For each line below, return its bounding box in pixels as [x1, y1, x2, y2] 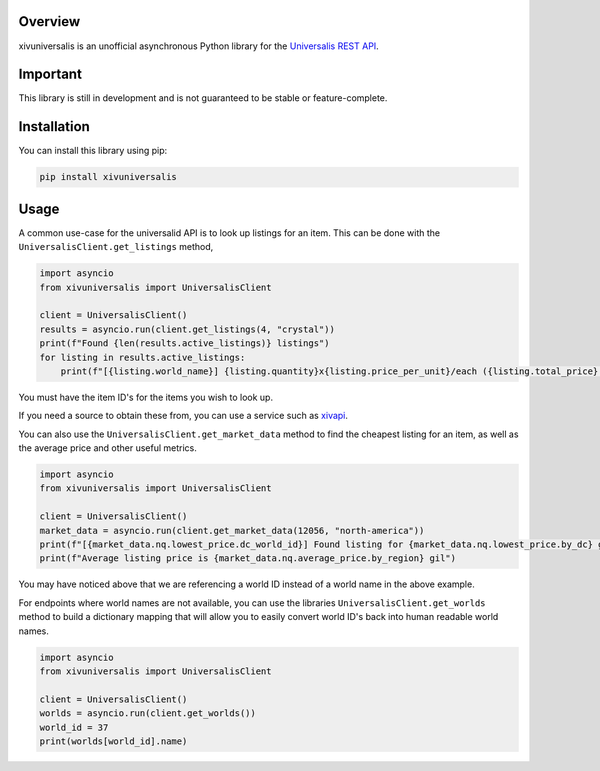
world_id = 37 [39, 721, 109, 733]
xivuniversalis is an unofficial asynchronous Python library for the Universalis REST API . [18, 40, 379, 52]
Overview [18, 13, 81, 30]
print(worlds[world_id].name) [39, 735, 188, 747]
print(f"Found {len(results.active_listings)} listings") [39, 338, 330, 349]
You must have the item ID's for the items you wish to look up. [18, 391, 274, 403]
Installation [18, 118, 90, 135]
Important [18, 66, 82, 83]
